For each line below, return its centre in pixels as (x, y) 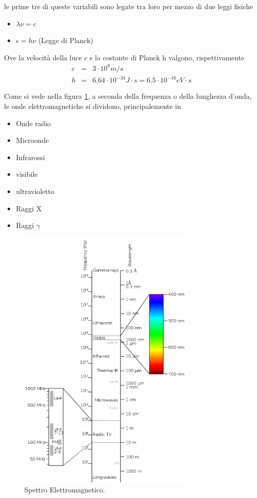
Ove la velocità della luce (43, 57)
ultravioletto (35, 191)
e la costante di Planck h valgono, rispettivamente (167, 57)
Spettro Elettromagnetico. (65, 489)
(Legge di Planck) (66, 40)
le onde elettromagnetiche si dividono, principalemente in (93, 106)
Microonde (32, 140)
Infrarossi (30, 157)
